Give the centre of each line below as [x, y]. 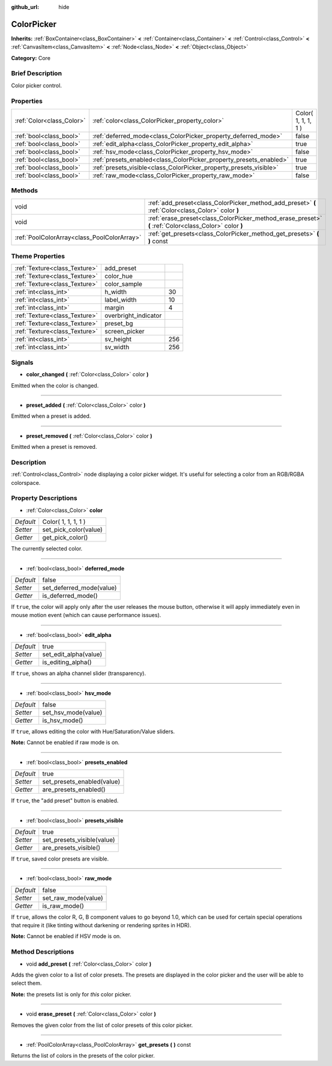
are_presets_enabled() [74, 790]
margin [114, 308]
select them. [26, 983]
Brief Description [37, 73]
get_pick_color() [65, 538]
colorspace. [26, 483]
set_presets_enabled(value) [81, 782]
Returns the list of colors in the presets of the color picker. [83, 1056]
